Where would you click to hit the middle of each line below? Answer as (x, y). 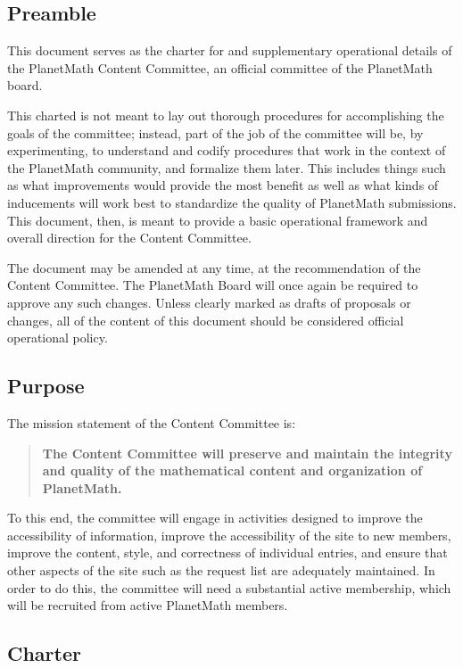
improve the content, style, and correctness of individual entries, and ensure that (227, 553)
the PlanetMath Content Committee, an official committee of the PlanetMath (220, 67)
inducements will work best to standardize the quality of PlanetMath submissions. (232, 202)
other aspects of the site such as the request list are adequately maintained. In (221, 570)
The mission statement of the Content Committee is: (152, 422)
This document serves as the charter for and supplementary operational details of (230, 50)
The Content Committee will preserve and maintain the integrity (247, 453)
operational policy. (58, 338)
